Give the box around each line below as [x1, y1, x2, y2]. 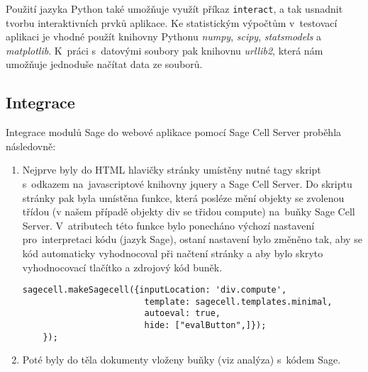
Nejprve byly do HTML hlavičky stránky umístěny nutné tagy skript [22, 162, 321, 177]
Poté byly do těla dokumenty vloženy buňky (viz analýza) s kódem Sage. [22, 352, 341, 367]
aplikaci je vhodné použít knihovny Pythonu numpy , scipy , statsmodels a [6, 29, 322, 44]
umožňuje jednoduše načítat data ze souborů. [6, 57, 203, 72]
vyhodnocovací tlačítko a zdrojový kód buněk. [22, 259, 223, 274]
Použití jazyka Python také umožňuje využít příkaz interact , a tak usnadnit [6, 1, 343, 16]
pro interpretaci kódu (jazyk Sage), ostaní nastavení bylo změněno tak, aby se [22, 232, 362, 247]
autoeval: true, [144, 308, 221, 319]
